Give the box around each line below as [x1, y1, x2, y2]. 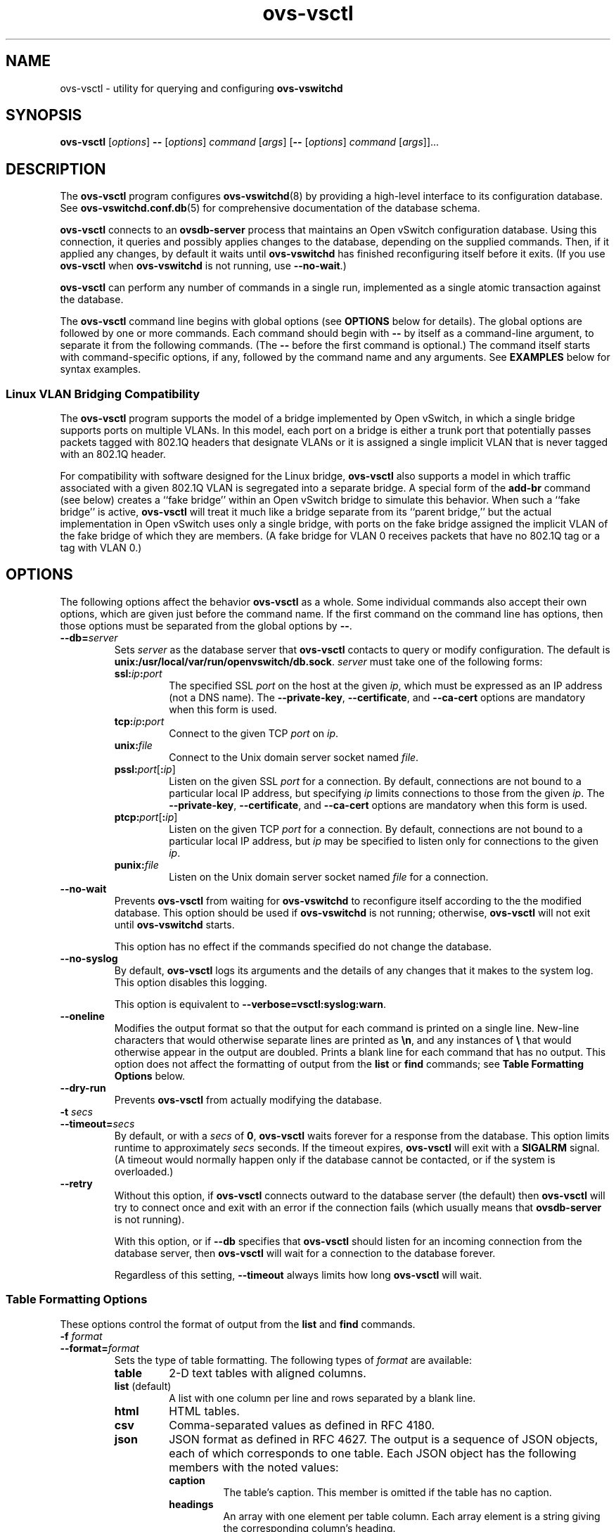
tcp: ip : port [114, 715, 165, 727]
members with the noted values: [169, 1460, 339, 1474]
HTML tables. [169, 1403, 240, 1418]
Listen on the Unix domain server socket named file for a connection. [169, 870, 489, 883]
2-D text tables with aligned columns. [169, 1365, 366, 1380]
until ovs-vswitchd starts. [114, 918, 235, 931]
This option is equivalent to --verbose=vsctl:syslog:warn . [114, 997, 386, 1010]
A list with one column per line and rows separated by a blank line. [169, 1391, 476, 1404]
